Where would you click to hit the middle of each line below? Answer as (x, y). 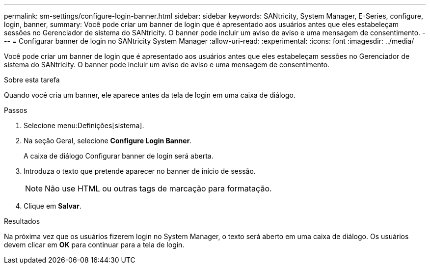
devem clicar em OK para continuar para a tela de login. (94, 245)
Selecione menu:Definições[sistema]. (84, 125)
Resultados (22, 221)
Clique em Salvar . (53, 206)
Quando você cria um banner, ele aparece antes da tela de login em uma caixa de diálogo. (150, 95)
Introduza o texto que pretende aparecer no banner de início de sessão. (140, 171)
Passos (16, 110)
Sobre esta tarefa (32, 80)
